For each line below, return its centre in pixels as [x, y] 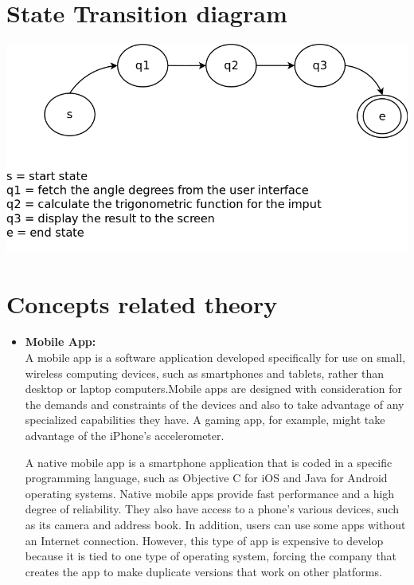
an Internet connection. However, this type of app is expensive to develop [204, 540]
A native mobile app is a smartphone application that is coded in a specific [209, 462]
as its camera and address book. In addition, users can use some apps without [215, 524]
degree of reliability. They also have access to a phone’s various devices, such [212, 509]
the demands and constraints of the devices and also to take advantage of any [215, 404]
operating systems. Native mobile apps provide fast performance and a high [210, 493]
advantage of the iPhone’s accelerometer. [125, 436]
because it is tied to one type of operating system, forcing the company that [211, 556]
